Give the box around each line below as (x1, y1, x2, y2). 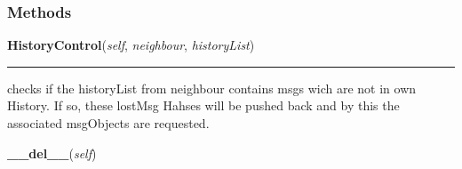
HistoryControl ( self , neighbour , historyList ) (7, 36, 255, 54)
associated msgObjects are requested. (7, 114, 210, 132)
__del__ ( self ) (7, 143, 97, 162)
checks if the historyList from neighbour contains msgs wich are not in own (7, 78, 417, 97)
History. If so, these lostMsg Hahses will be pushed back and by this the (7, 96, 400, 115)
